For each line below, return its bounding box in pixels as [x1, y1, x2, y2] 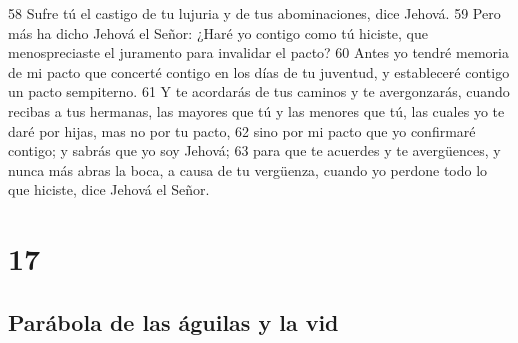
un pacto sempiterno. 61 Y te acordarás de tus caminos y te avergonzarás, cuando [8, 81, 510, 102]
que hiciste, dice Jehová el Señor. [8, 179, 210, 200]
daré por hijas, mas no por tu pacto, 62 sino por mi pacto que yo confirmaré [8, 120, 476, 141]
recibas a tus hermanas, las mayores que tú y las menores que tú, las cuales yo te [8, 100, 505, 121]
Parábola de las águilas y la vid [8, 306, 339, 337]
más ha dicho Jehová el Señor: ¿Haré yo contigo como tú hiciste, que [8, 22, 428, 43]
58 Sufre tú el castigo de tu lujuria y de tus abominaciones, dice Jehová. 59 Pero [8, 3, 501, 23]
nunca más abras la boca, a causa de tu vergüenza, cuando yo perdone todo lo [8, 159, 488, 180]
